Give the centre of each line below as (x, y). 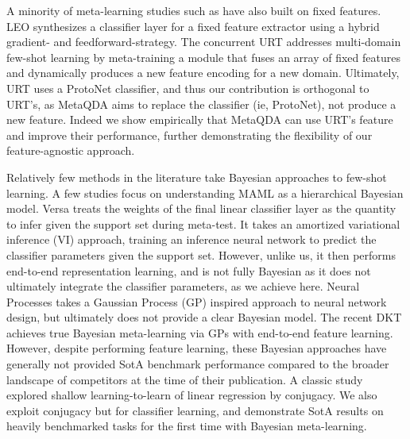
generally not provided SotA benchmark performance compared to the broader (198, 364)
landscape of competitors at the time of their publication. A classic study (185, 379)
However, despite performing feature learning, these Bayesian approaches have (197, 348)
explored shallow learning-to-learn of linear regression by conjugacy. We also (192, 395)
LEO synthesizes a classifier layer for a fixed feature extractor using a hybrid (193, 26)
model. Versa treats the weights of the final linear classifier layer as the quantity (201, 208)
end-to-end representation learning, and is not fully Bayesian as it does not (189, 270)
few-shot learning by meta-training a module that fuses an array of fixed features (203, 57)
